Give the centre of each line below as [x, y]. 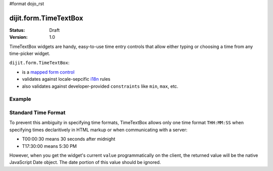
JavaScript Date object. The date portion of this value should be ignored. [85, 162]
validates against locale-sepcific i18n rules [66, 79]
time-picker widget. [30, 53]
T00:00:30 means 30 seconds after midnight [69, 139]
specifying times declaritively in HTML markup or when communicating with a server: [98, 130]
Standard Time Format [37, 112]
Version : [18, 37]
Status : [17, 30]
